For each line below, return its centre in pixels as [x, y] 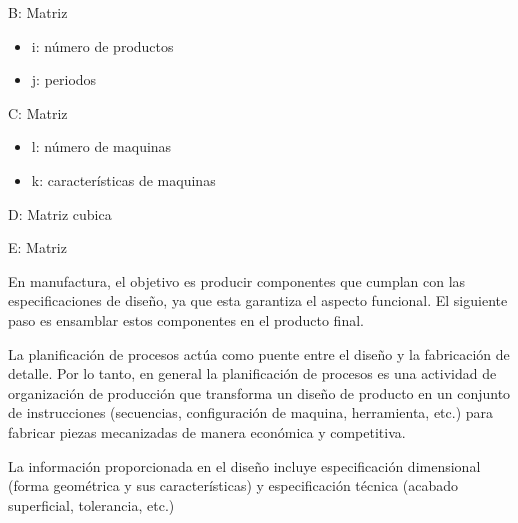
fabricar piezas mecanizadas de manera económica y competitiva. [207, 431]
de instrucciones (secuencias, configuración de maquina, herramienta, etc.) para [251, 412]
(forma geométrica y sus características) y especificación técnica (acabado [233, 485]
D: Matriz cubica [60, 213]
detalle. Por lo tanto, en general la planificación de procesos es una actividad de [252, 373]
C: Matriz [38, 112]
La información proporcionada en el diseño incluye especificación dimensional [244, 465]
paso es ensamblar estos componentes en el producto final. [186, 319]
